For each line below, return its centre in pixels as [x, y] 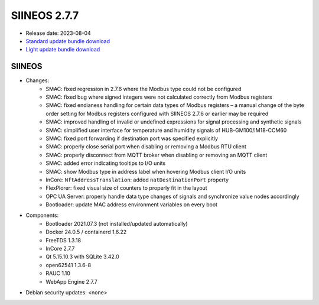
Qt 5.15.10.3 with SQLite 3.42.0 [82, 257]
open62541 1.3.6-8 [69, 265]
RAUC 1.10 [58, 273]
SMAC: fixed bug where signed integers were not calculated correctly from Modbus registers [159, 97]
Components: [42, 215]
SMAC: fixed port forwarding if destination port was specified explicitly [132, 138]
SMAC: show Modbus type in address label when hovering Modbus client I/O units [146, 171]
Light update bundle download [63, 50]
